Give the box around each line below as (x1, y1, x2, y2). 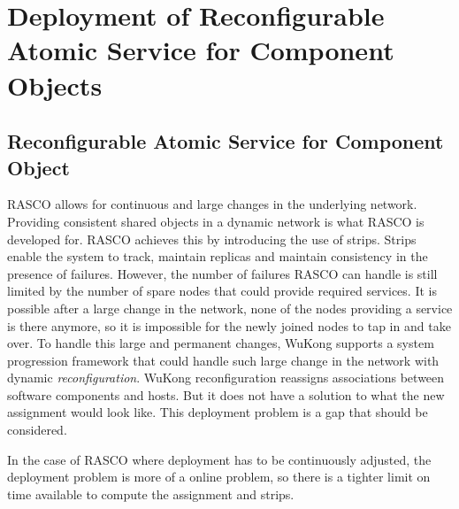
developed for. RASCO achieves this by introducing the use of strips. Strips (7, 229, 417, 248)
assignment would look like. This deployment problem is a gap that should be (7, 403, 428, 421)
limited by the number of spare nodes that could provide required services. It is (7, 281, 437, 300)
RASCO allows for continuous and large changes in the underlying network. (7, 195, 417, 213)
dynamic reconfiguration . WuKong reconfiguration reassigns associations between (7, 368, 445, 387)
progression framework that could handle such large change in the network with (7, 351, 440, 369)
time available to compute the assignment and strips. (7, 484, 295, 503)
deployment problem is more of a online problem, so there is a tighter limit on (7, 467, 431, 486)
